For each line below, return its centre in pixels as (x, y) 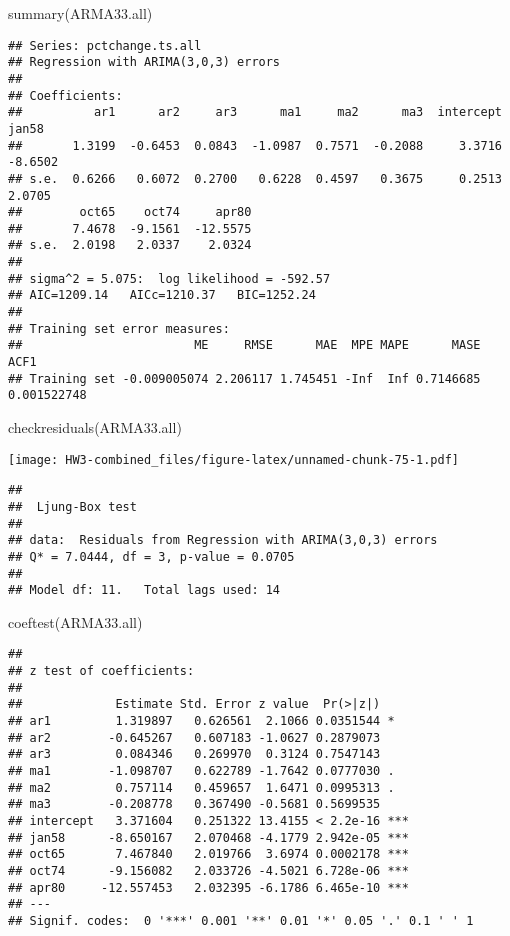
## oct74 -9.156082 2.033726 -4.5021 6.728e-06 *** (208, 871)
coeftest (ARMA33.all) (75, 621)
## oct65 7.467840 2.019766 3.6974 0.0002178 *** (208, 854)
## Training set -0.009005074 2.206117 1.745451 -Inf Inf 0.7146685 (244, 378)
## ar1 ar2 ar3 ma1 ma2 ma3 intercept (255, 112)
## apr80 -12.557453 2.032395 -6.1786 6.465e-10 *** (208, 887)
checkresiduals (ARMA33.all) (95, 427)
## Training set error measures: (119, 328)
